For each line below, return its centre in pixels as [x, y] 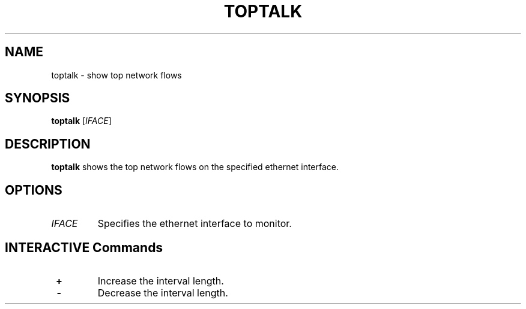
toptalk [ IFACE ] [81, 121]
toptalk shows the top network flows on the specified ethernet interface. [195, 167]
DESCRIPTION [48, 144]
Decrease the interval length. [163, 293]
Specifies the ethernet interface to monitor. [195, 224]
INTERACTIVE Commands [84, 247]
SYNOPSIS [38, 98]
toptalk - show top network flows [116, 75]
